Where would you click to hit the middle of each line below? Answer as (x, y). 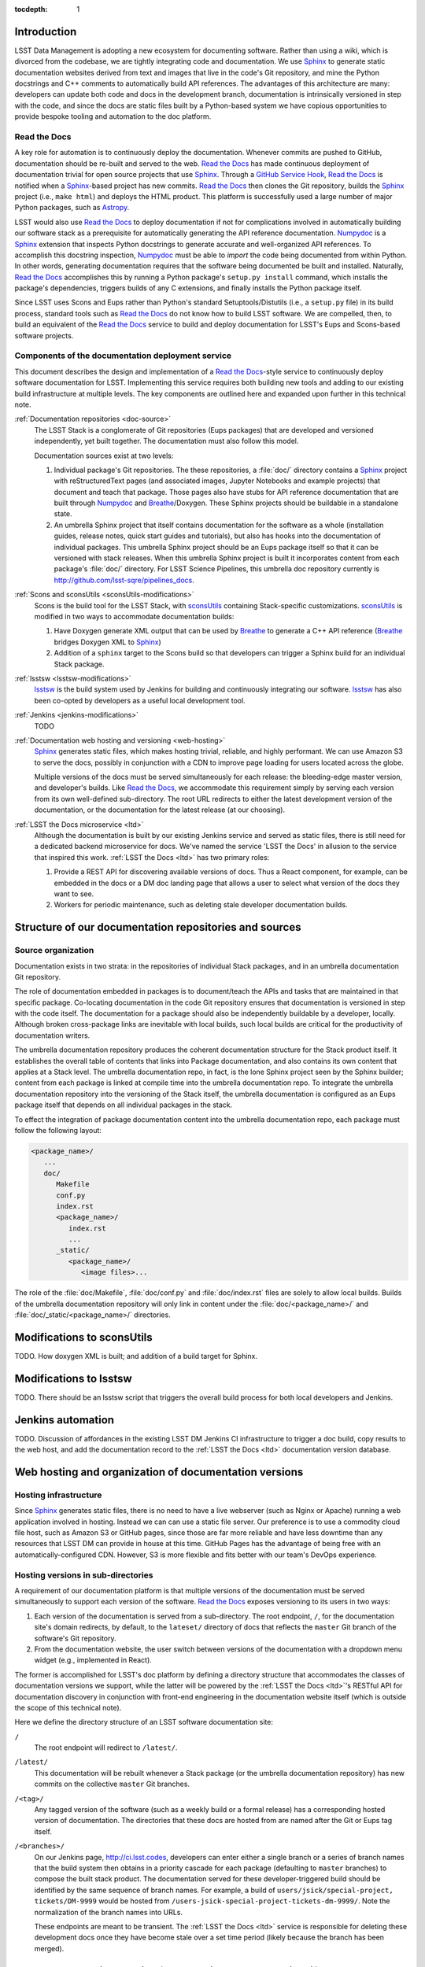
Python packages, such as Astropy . (72, 208)
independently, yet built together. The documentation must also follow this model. (166, 441)
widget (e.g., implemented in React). (93, 1660)
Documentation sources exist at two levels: (104, 456)
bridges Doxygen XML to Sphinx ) (107, 642)
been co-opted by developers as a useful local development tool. (140, 700)
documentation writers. (52, 1035)
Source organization (54, 950)
